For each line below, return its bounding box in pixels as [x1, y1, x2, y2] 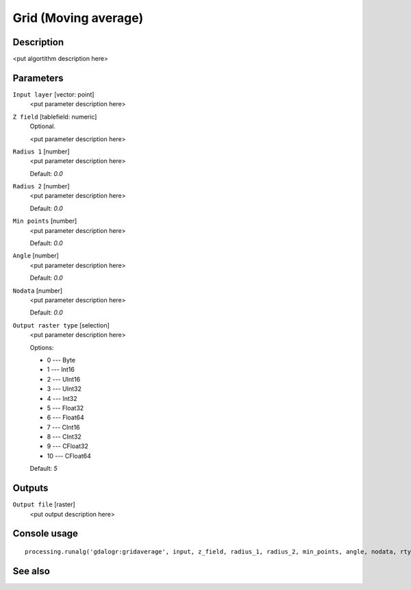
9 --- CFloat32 [47, 442, 88, 450]
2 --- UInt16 [47, 375, 81, 383]
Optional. [29, 122, 56, 130]
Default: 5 [29, 465, 58, 473]
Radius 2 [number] [12, 182, 70, 190]
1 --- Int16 [47, 365, 75, 373]
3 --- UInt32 [47, 384, 82, 393]
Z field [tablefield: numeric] [12, 112, 97, 121]
